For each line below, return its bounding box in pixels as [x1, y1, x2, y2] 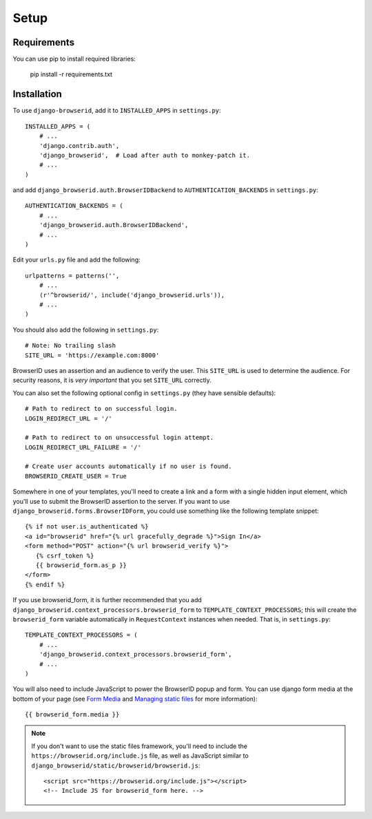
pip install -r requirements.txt [30, 70, 113, 78]
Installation [12, 88, 62, 100]
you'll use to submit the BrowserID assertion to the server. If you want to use [12, 497, 230, 505]
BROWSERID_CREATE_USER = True [25, 472, 127, 480]
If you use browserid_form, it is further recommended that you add [12, 596, 203, 604]
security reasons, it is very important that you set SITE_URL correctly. [12, 376, 211, 385]
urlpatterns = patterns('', [25, 272, 120, 279]
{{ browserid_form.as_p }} [35, 561, 127, 569]
